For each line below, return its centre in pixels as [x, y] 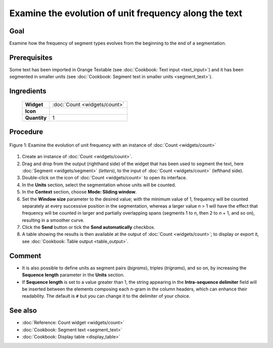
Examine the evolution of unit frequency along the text [126, 13]
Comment [25, 256]
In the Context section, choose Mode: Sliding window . [79, 192]
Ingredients [28, 91]
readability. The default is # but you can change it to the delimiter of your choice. [106, 296]
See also [23, 311]
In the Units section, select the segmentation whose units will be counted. [99, 185]
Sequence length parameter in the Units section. [73, 275]
